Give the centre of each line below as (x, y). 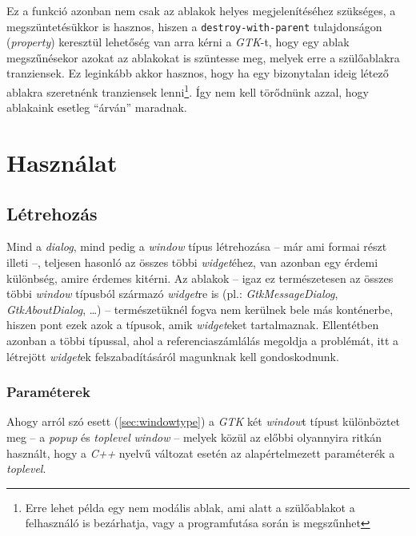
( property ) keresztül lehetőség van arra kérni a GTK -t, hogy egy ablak (178, 42)
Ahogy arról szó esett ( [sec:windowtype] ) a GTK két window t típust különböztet (204, 421)
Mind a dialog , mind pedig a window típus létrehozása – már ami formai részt (197, 246)
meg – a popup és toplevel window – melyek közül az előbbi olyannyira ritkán (194, 437)
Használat (62, 163)
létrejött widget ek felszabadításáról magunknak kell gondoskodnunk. (173, 356)
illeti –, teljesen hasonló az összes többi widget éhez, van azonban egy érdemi (192, 262)
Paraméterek (48, 392)
